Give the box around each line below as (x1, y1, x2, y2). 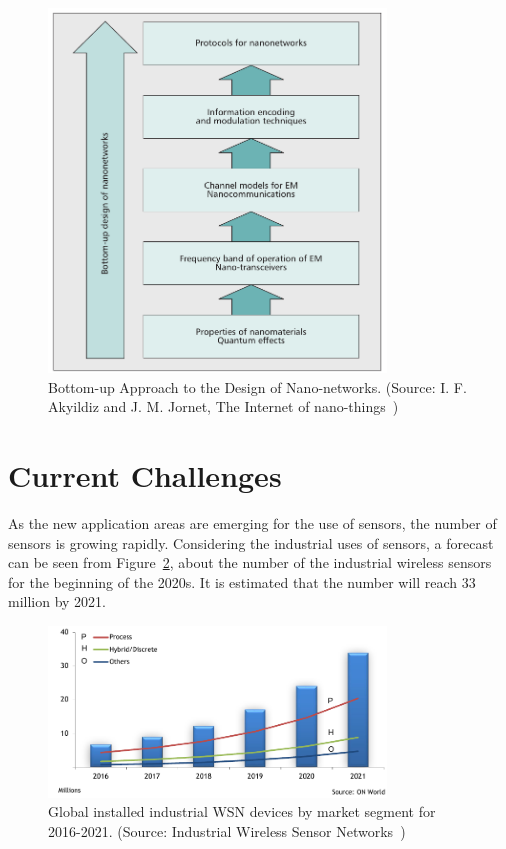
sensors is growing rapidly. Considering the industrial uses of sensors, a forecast (8, 532, 494, 553)
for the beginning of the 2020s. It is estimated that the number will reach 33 (8, 571, 476, 592)
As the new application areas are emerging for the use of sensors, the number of (8, 512, 497, 533)
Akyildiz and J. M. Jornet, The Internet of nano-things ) (48, 396, 399, 417)
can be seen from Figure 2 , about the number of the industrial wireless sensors (8, 552, 492, 573)
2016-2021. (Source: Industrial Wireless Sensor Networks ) (48, 820, 406, 841)
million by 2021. (8, 591, 107, 612)
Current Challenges (8, 454, 282, 495)
